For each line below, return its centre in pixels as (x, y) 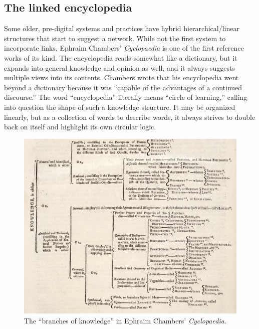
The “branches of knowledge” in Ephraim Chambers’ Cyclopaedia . (125, 320)
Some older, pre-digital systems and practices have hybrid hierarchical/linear (122, 28)
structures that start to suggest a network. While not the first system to (115, 38)
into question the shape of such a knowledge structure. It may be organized (120, 107)
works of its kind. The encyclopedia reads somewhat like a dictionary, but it (121, 57)
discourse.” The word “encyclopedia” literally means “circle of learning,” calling (126, 97)
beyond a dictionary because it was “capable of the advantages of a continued (123, 87)
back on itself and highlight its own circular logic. (80, 127)
